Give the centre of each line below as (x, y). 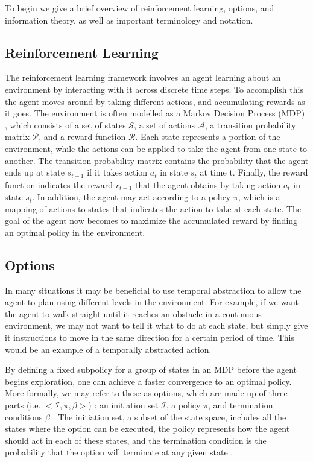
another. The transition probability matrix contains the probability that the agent (157, 160)
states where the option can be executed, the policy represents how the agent (147, 429)
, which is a (259, 197)
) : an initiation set (123, 404)
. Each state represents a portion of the (208, 137)
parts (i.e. (23, 404)
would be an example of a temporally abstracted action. (108, 349)
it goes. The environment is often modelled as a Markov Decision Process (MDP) (155, 113)
